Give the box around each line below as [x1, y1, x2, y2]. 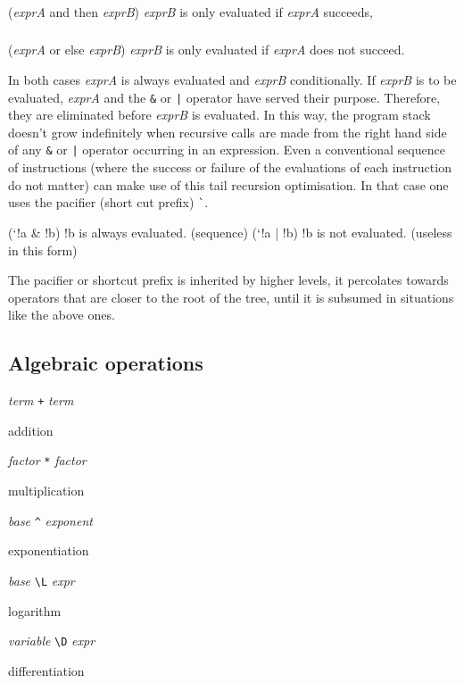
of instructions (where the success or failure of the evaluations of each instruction [8, 158, 452, 177]
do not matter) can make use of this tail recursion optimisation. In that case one [8, 175, 449, 194]
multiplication [8, 481, 85, 500]
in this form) [8, 240, 78, 259]
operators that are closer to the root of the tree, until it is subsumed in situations [8, 287, 454, 306]
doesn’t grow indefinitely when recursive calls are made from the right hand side [8, 122, 447, 141]
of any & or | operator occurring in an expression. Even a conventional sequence [8, 140, 445, 159]
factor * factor [8, 451, 87, 470]
